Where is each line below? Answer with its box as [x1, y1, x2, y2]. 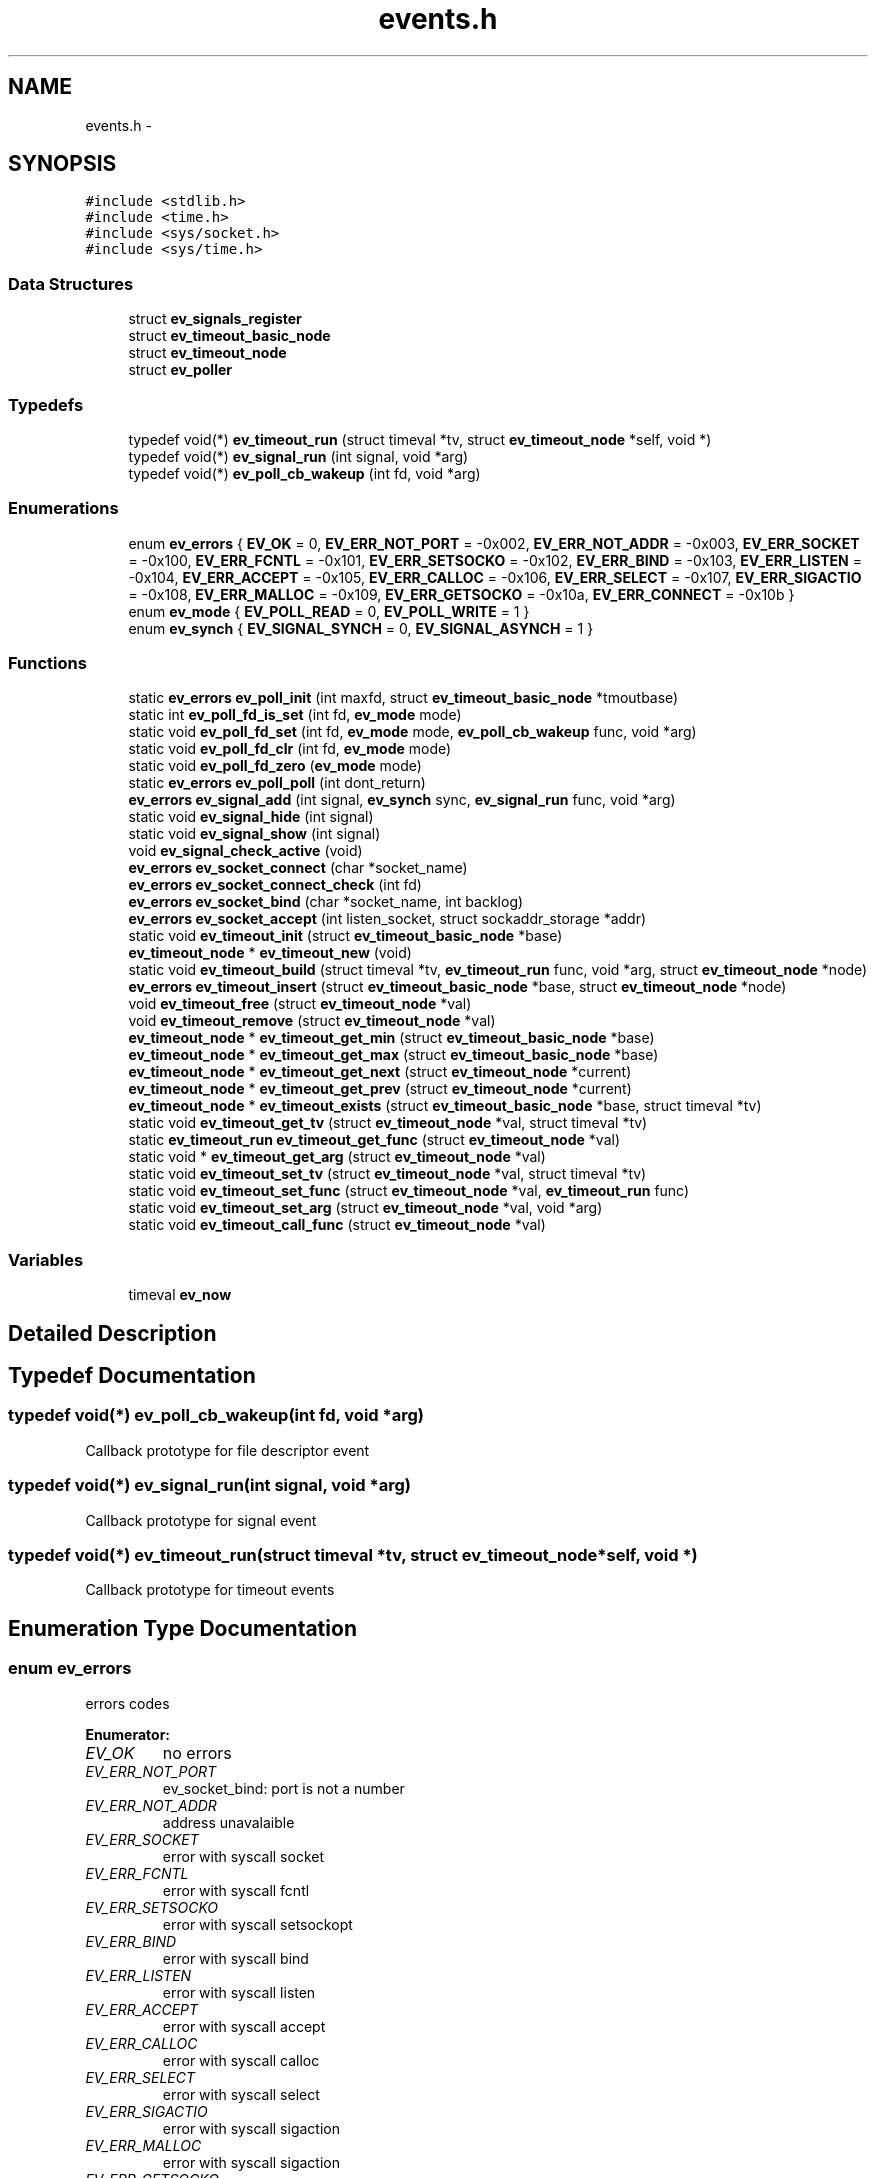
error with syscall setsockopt [162, 1915, 353, 1933]
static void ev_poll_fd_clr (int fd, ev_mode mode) [128, 740, 452, 758]
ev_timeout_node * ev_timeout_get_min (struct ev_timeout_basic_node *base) [128, 1029, 655, 1047]
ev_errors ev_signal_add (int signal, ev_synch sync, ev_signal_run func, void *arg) [128, 791, 676, 809]
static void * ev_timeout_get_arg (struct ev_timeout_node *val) [128, 1148, 546, 1166]
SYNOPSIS [8, 151, 117, 177]
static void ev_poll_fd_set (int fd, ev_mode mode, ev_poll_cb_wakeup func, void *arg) [128, 723, 697, 741]
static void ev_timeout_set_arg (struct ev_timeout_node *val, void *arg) [128, 1199, 603, 1217]
